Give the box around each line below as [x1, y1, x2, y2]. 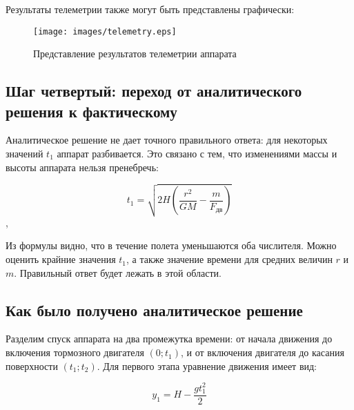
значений [6, 146, 43, 161]
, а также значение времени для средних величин [126, 252, 333, 266]
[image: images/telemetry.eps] [33, 26, 177, 37]
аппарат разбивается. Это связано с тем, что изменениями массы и [57, 146, 337, 161]
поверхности [6, 358, 58, 373]
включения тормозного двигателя [6, 345, 144, 360]
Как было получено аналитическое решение [6, 299, 303, 320]
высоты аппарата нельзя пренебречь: [6, 159, 159, 174]
